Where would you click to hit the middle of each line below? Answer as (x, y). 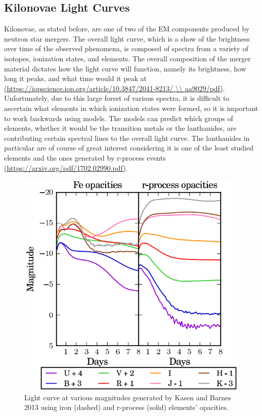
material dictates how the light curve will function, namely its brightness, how (125, 68)
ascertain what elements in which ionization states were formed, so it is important (131, 108)
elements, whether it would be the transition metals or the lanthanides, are (120, 128)
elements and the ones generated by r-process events (85, 157)
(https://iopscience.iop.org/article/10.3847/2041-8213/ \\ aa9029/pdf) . (115, 88)
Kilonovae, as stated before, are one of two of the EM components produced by (127, 29)
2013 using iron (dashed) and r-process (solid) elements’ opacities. (126, 407)
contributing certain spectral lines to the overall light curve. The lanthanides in (127, 138)
